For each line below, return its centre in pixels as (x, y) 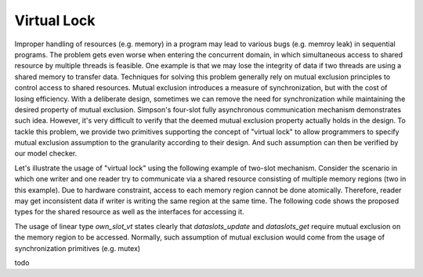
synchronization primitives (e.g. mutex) (78, 248)
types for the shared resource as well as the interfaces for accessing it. (129, 212)
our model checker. (46, 154)
